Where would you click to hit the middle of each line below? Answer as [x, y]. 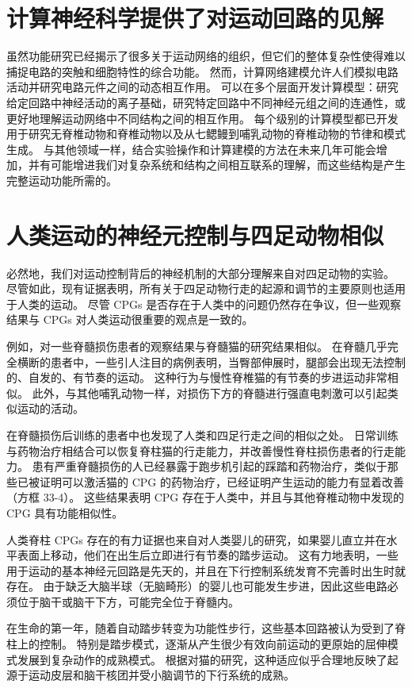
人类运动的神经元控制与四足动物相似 [195, 234]
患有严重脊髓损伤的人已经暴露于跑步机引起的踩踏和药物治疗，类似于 [210, 466]
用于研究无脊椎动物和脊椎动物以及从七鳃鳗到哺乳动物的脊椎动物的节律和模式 [206, 134]
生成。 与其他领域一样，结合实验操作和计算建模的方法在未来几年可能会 [191, 149]
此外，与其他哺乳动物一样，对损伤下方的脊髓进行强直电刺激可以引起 [210, 392]
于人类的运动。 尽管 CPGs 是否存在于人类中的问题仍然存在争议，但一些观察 [204, 304]
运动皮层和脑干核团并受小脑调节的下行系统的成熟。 [161, 675]
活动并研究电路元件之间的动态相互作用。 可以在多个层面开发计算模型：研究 [202, 87]
